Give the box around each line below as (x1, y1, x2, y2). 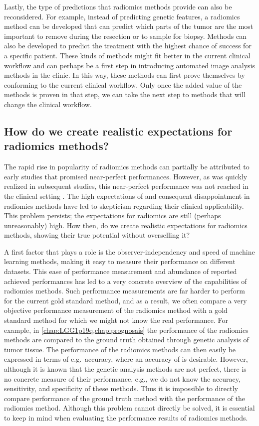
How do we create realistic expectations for (4, 123, 233, 139)
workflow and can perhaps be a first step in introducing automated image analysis (4, 60, 256, 70)
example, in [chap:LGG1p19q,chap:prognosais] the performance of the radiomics (4, 324, 249, 335)
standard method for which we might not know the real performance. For (4, 315, 228, 325)
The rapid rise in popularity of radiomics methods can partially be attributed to (4, 161, 250, 172)
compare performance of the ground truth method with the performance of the (4, 393, 245, 403)
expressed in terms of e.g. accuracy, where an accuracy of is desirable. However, (4, 354, 248, 364)
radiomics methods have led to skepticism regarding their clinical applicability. (4, 200, 244, 211)
